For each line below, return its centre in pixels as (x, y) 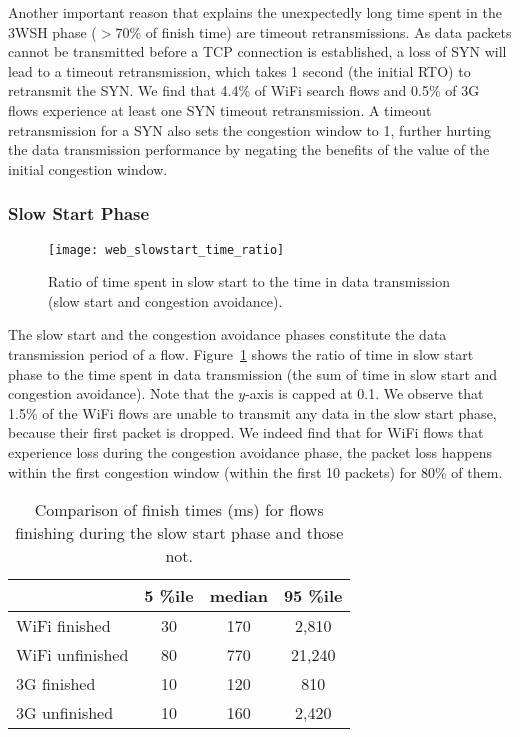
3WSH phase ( (52, 31)
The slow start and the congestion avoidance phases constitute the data (227, 334)
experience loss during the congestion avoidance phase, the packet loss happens (250, 451)
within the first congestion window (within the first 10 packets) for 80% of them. (255, 471)
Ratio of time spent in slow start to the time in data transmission (249, 281)
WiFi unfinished (72, 655)
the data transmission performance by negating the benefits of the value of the (249, 149)
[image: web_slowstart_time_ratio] (166, 249)
